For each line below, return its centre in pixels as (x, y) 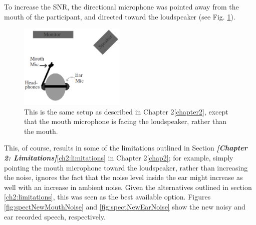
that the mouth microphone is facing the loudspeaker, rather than (125, 121)
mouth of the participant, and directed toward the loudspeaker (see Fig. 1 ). (120, 16)
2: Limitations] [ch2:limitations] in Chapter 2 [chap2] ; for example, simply (119, 157)
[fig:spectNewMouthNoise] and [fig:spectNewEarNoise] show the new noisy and (125, 206)
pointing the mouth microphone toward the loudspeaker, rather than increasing (126, 167)
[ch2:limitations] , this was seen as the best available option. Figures (107, 197)
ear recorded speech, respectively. (55, 216)
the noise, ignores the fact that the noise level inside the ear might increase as (123, 177)
